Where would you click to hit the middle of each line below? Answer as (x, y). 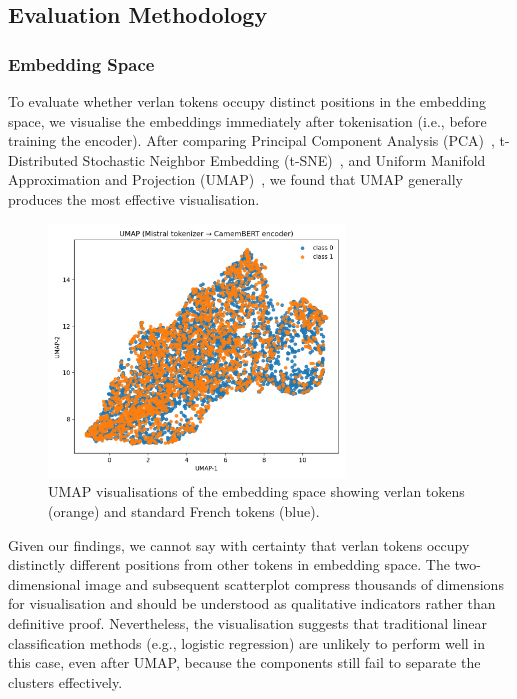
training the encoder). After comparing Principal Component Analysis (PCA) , (251, 140)
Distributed (43, 159)
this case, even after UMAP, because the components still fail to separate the (244, 662)
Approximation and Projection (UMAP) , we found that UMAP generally (236, 179)
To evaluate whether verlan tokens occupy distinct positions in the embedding (247, 101)
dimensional (44, 583)
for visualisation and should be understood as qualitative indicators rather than (252, 603)
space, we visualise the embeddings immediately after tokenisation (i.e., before (247, 120)
